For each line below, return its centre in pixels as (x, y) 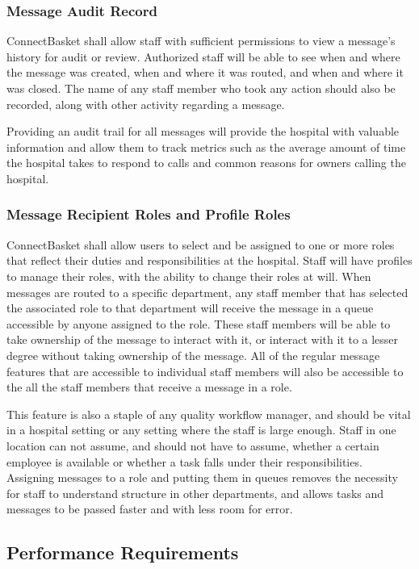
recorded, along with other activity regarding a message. (146, 104)
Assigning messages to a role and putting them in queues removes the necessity (202, 477)
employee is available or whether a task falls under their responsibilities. (184, 461)
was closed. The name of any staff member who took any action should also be (201, 88)
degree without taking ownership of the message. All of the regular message (193, 355)
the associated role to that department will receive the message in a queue (190, 308)
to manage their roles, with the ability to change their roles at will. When (189, 276)
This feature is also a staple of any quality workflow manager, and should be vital (209, 414)
